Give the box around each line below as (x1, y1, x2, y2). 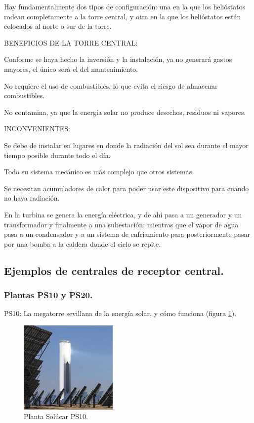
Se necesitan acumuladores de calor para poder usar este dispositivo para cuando (4, 183, 249, 193)
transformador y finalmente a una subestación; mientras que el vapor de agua (4, 219, 239, 229)
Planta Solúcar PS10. (24, 411, 88, 422)
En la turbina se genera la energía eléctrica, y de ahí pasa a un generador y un (4, 209, 242, 219)
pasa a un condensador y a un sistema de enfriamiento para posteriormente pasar (4, 229, 251, 239)
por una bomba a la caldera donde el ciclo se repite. (4, 238, 161, 249)
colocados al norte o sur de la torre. (4, 21, 112, 31)
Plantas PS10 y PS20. (4, 288, 93, 301)
